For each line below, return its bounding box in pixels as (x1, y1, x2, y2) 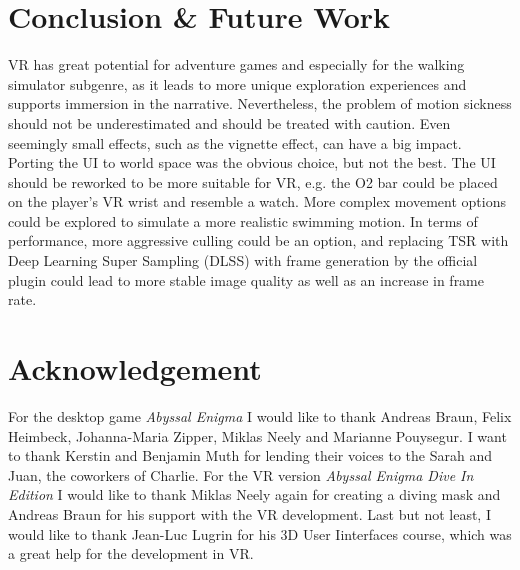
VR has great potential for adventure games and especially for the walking (8, 54, 465, 75)
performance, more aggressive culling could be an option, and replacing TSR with (8, 230, 509, 251)
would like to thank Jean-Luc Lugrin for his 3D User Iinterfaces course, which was (8, 523, 512, 544)
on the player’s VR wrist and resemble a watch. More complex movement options (8, 191, 506, 212)
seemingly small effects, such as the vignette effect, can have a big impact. (8, 132, 462, 153)
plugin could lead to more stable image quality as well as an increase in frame (8, 269, 484, 290)
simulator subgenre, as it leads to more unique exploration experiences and (8, 73, 467, 94)
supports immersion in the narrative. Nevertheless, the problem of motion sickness (8, 93, 512, 114)
